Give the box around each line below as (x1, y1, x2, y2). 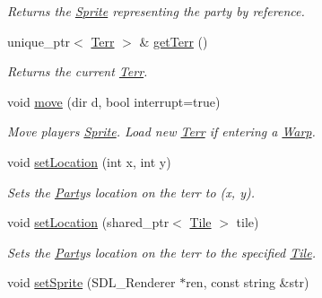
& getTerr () (139, 31, 208, 50)
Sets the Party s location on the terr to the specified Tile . (7, 242, 316, 261)
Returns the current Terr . (7, 62, 148, 81)
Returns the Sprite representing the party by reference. (7, 2, 305, 20)
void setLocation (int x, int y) (7, 152, 171, 171)
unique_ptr (7, 31, 71, 50)
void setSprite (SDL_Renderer (7, 273, 176, 292)
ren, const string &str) (186, 273, 309, 292)
